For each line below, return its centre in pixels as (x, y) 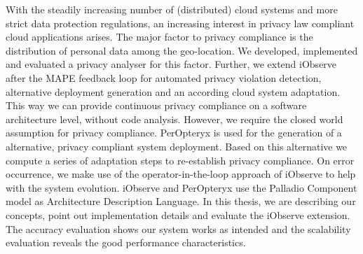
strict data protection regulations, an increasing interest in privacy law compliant (180, 23)
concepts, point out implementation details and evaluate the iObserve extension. (178, 214)
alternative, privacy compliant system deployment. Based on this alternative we (177, 146)
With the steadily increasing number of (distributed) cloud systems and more (172, 9)
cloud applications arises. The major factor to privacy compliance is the (159, 37)
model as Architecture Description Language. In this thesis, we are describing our (181, 201)
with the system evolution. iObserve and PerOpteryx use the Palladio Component (181, 187)
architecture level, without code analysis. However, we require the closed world (174, 119)
